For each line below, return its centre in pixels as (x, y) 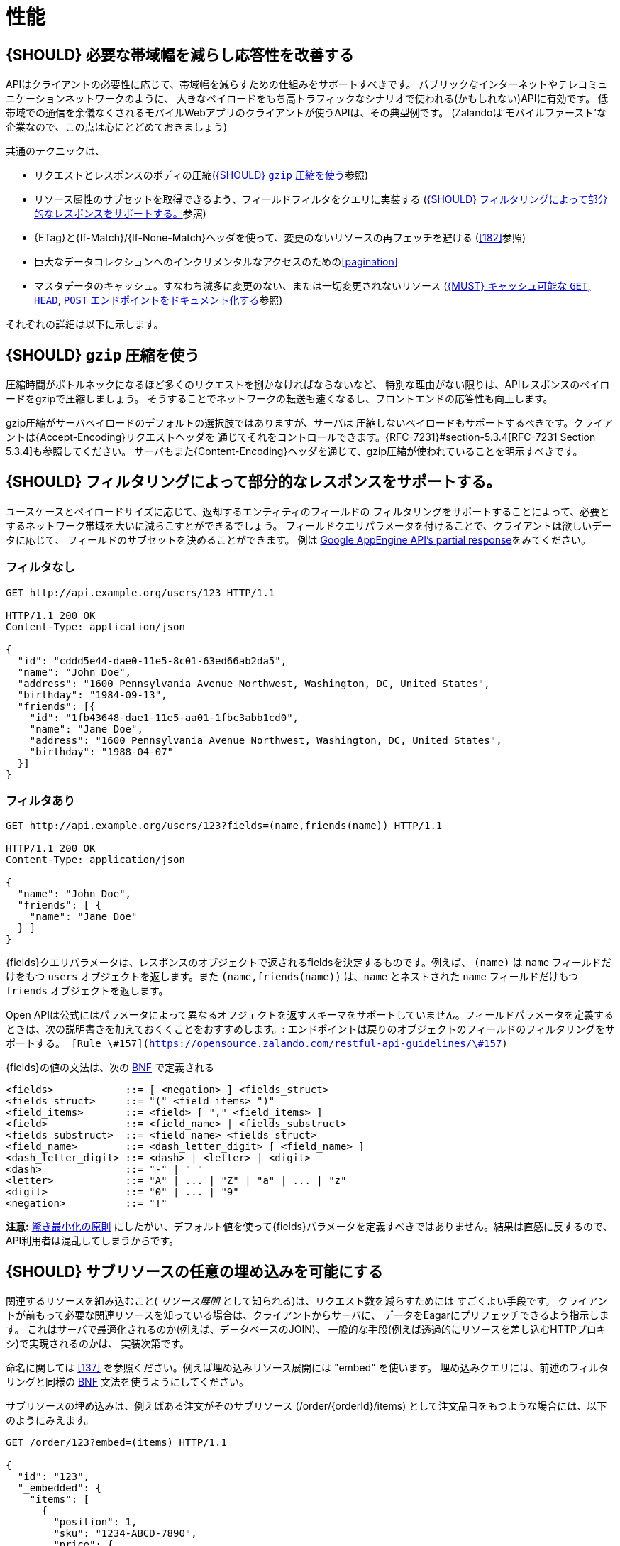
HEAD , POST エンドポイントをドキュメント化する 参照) (159, 300)
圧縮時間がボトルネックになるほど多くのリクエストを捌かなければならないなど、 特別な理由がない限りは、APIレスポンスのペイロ (308, 385)
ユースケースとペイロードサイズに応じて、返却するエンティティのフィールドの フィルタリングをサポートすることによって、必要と (308, 511)
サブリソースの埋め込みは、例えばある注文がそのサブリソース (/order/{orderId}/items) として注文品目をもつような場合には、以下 (306, 1406)
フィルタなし (40, 568)
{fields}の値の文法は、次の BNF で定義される (110, 1068)
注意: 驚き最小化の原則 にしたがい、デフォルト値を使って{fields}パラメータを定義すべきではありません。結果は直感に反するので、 (309, 1227)
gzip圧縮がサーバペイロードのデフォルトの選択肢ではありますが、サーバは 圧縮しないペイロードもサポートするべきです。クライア (310, 423)
